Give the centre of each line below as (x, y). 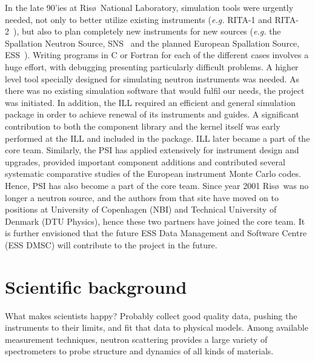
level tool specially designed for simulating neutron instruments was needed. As (152, 78)
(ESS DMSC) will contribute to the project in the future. (111, 244)
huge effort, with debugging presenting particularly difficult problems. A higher (152, 66)
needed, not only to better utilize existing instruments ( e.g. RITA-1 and (138, 19)
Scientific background (96, 286)
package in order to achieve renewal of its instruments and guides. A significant (152, 114)
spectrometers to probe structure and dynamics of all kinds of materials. (139, 351)
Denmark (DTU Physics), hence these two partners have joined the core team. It (155, 221)
